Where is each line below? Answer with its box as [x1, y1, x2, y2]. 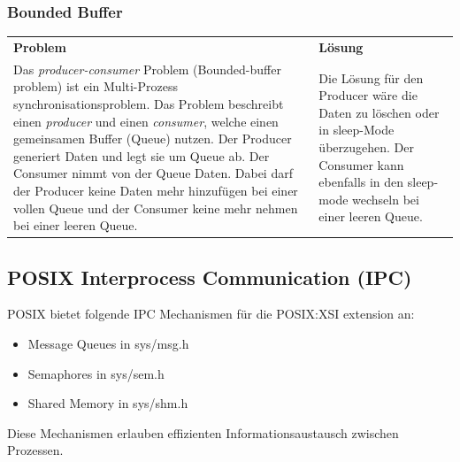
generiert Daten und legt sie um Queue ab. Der [13, 146, 270, 165]
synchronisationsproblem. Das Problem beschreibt [13, 95, 284, 112]
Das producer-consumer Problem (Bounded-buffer [13, 59, 281, 78]
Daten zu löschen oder [318, 103, 440, 121]
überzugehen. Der [318, 137, 414, 156]
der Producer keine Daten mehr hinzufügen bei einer [13, 181, 298, 199]
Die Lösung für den [318, 68, 424, 87]
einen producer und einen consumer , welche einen [13, 112, 279, 130]
